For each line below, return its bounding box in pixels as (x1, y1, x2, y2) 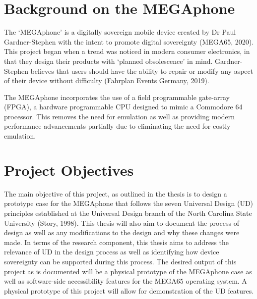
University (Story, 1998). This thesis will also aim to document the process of (4, 217, 239, 228)
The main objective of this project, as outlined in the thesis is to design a (4, 188, 227, 199)
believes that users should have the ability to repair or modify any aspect (30, 65, 254, 76)
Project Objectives (4, 159, 134, 180)
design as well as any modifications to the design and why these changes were (4, 227, 240, 238)
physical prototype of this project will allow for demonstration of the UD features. (4, 285, 254, 296)
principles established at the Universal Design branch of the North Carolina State (4, 207, 252, 218)
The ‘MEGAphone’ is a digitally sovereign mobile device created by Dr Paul (4, 27, 236, 37)
